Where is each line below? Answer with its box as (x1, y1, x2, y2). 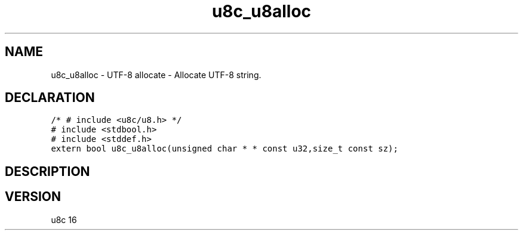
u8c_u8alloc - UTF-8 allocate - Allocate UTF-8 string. (51, 69, 261, 80)
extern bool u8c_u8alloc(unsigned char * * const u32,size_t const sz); (51, 144, 398, 154)
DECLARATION (5, 90, 95, 106)
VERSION (5, 189, 61, 205)
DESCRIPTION (5, 163, 90, 179)
